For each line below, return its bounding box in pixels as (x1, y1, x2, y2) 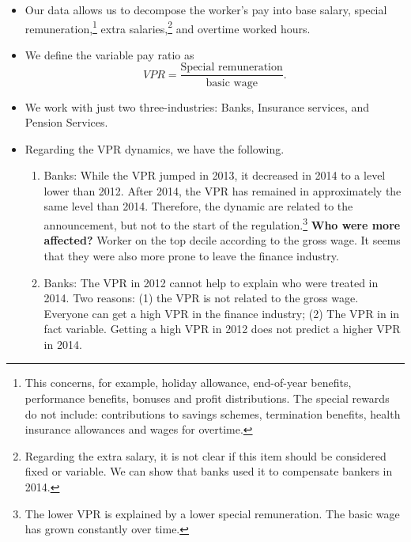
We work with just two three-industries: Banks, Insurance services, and (25, 98, 370, 115)
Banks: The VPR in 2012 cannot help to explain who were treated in (43, 274, 379, 290)
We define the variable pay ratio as (25, 46, 194, 63)
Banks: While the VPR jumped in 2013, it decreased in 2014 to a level (43, 167, 386, 184)
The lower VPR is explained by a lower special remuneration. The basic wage (25, 505, 400, 521)
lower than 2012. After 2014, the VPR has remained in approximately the (43, 182, 402, 199)
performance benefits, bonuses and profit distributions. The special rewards (25, 390, 390, 407)
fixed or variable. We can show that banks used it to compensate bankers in (25, 463, 393, 479)
